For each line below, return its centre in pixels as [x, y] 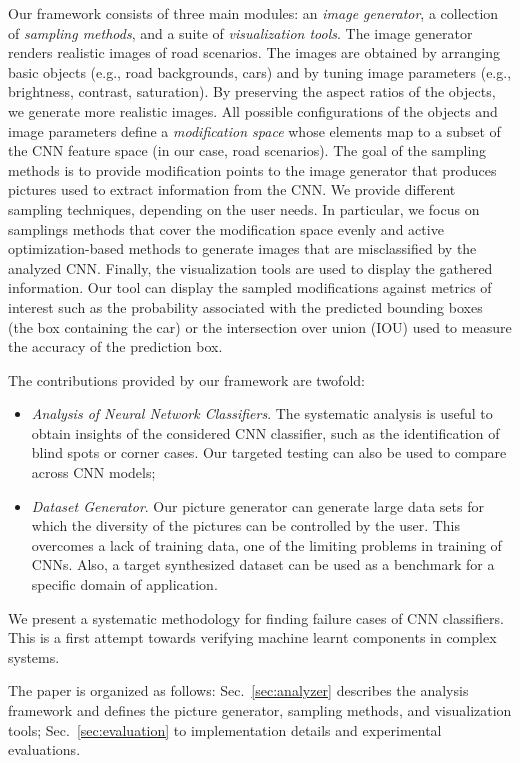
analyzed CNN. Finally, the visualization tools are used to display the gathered [250, 267]
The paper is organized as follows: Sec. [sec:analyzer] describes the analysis [238, 690]
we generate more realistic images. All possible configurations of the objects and [253, 110]
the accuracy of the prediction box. [115, 346]
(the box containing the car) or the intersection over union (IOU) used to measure [260, 326]
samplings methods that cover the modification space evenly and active [226, 228]
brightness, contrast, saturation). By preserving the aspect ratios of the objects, [252, 91]
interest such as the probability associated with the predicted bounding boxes [245, 306]
